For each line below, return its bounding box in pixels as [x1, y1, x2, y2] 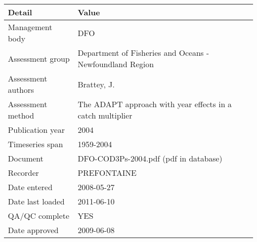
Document [8, 153, 43, 164]
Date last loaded [8, 196, 65, 207]
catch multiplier [78, 110, 132, 121]
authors [8, 84, 34, 95]
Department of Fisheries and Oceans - [78, 47, 209, 58]
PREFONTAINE [78, 167, 137, 178]
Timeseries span [8, 138, 63, 150]
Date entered [8, 181, 53, 193]
